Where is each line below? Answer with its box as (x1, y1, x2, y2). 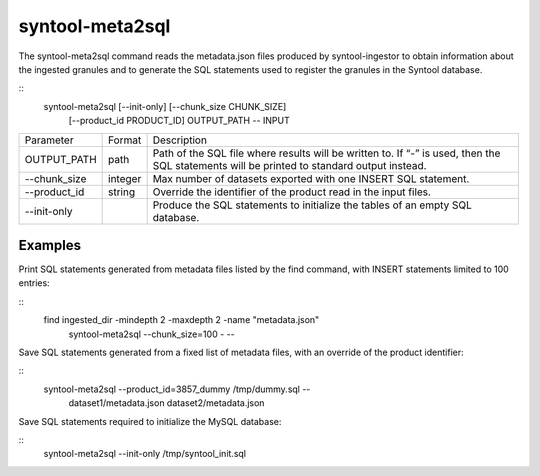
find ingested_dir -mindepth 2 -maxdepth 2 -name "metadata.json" (43, 314, 320, 326)
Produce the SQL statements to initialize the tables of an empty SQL (152, 198, 472, 212)
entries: (18, 277, 50, 289)
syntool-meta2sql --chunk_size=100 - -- (68, 328, 235, 340)
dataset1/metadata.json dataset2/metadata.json (68, 397, 265, 409)
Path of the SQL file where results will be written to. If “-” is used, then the (152, 146, 501, 160)
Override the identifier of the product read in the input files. (152, 185, 432, 199)
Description (152, 133, 207, 147)
